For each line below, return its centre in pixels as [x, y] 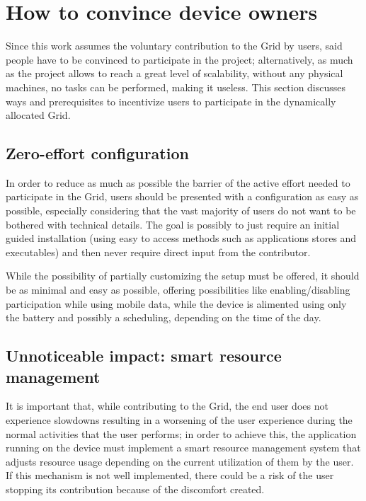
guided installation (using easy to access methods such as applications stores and [181, 238]
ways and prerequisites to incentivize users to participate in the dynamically [171, 101]
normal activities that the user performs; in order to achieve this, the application [181, 433]
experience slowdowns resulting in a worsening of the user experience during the [179, 420]
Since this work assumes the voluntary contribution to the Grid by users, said [174, 46]
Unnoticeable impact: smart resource [144, 356]
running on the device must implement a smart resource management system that [183, 448]
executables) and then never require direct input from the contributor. [158, 252]
